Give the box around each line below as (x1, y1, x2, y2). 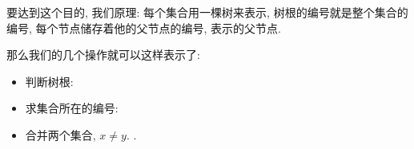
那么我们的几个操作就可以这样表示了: (6, 46, 200, 63)
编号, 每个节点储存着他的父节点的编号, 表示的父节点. (6, 19, 281, 36)
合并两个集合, (25, 126, 96, 143)
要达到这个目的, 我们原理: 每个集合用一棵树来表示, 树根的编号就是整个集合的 (6, 4, 408, 20)
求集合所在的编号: (25, 100, 119, 116)
